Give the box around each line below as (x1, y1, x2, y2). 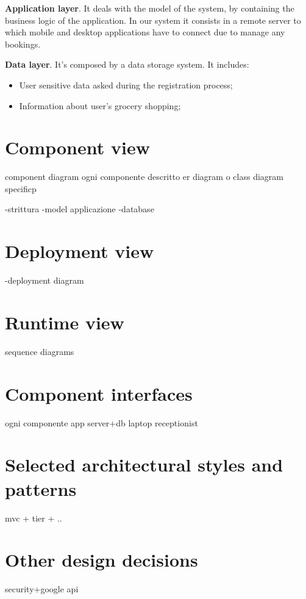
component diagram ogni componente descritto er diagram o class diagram (5, 170, 283, 183)
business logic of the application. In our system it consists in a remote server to (5, 13, 301, 26)
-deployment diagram (5, 274, 84, 287)
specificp (5, 182, 37, 195)
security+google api (5, 583, 79, 595)
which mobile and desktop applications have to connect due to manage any (5, 26, 285, 38)
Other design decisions (5, 547, 198, 572)
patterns (5, 476, 77, 501)
